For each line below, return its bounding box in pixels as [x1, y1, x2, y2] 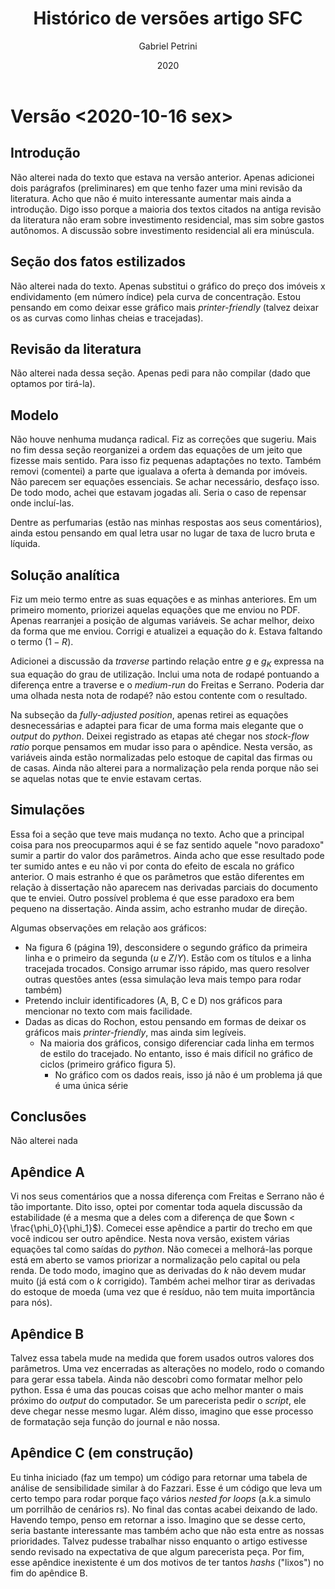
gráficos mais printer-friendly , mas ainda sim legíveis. [24, 1026, 247, 1038]
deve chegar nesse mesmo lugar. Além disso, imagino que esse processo [10, 1405, 314, 1417]
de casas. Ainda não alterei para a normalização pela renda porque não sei [10, 762, 319, 774]
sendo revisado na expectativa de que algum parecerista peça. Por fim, [10, 1545, 305, 1557]
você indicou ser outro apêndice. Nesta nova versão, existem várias [10, 1233, 290, 1245]
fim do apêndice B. [10, 1567, 88, 1579]
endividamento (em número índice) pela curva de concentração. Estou [10, 290, 301, 302]
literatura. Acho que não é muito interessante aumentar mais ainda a [10, 192, 292, 204]
